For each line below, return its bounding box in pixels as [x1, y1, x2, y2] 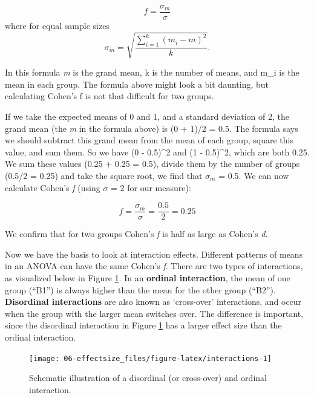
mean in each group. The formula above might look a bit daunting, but [5, 77, 269, 90]
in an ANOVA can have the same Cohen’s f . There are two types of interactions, [5, 259, 303, 272]
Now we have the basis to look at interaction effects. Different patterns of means [5, 247, 303, 260]
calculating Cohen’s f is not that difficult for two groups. [5, 90, 214, 102]
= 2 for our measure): [111, 181, 191, 194]
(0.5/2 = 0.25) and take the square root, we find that [5, 169, 203, 181]
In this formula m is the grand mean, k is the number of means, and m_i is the [5, 66, 299, 79]
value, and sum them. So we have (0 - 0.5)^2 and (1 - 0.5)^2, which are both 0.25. [5, 145, 310, 158]
